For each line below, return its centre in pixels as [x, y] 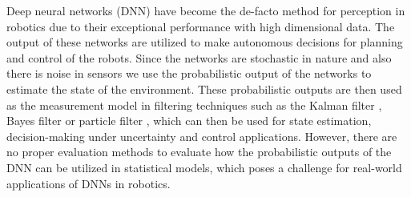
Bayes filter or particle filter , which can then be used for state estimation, [189, 121]
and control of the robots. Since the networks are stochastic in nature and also [199, 57]
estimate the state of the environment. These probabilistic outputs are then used [204, 88]
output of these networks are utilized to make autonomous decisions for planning [205, 42]
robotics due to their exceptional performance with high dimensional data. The [201, 26]
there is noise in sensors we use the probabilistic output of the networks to [189, 73]
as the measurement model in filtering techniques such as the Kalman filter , [194, 105]
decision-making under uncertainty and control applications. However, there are [202, 136]
